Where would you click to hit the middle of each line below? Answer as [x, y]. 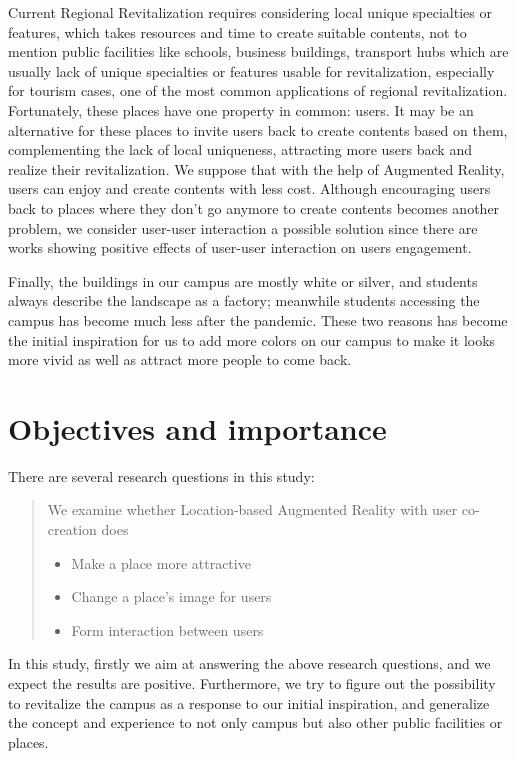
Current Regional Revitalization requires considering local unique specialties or [250, 12]
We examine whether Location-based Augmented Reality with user [252, 509]
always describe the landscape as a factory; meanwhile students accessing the [244, 300]
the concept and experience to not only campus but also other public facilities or [255, 722]
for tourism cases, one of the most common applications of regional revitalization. [258, 90]
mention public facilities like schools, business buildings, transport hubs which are [258, 51]
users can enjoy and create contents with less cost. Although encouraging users [249, 188]
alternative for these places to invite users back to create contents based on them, [258, 129]
